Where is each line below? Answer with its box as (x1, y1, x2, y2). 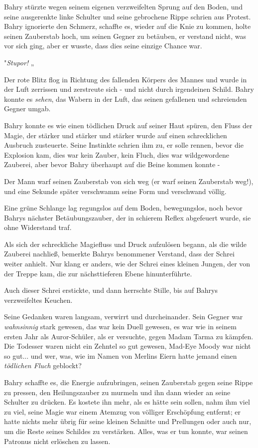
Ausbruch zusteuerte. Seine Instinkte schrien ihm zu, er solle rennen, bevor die (4, 140, 244, 150)
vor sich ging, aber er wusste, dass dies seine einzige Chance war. (4, 40, 202, 51)
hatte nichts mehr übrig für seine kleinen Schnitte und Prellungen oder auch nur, (4, 416, 252, 427)
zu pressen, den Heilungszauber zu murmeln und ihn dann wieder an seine (4, 387, 231, 397)
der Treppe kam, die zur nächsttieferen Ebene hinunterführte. (4, 268, 192, 278)
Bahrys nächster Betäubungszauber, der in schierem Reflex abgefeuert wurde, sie (4, 212, 251, 223)
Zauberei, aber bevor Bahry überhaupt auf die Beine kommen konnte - (4, 159, 220, 170)
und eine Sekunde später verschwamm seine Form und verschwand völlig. (4, 186, 227, 196)
